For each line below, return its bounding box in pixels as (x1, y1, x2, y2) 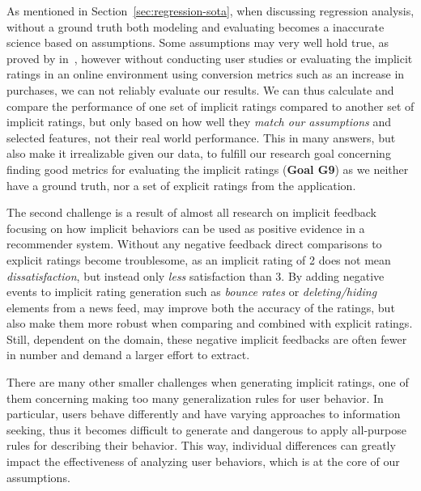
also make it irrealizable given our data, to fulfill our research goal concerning (6, 145, 391, 162)
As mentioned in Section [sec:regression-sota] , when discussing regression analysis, (6, 2, 415, 19)
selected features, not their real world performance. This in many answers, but (6, 129, 396, 146)
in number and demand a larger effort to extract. (6, 346, 250, 363)
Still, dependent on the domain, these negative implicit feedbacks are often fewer (6, 330, 407, 347)
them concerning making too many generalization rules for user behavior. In (6, 389, 384, 406)
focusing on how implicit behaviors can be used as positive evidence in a (6, 219, 365, 236)
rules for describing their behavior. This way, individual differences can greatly (6, 437, 396, 454)
